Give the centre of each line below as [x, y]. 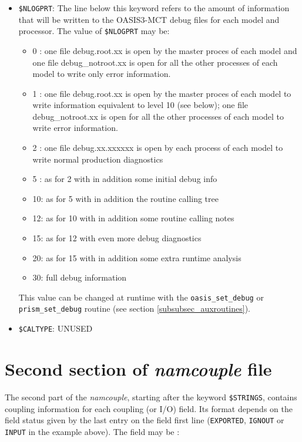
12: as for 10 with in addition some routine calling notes [133, 218]
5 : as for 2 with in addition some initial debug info [125, 179]
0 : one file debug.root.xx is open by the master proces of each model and [165, 50]
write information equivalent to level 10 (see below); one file [140, 105]
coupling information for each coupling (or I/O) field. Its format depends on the [149, 408]
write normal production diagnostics [98, 159]
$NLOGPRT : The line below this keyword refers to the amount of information [154, 8]
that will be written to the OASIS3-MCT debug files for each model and [149, 19]
